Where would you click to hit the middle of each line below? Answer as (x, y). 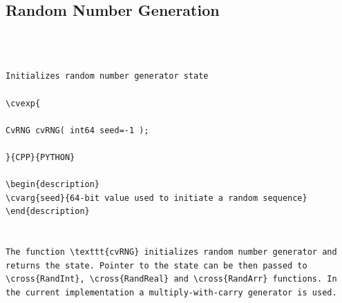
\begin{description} (53, 185)
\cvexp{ (23, 103)
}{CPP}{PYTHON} (40, 157)
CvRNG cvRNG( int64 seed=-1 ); (77, 130)
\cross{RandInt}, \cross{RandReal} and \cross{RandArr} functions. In (171, 279)
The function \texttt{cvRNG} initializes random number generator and (171, 252)
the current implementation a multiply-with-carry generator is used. (171, 292)
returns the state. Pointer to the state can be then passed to (156, 265)
